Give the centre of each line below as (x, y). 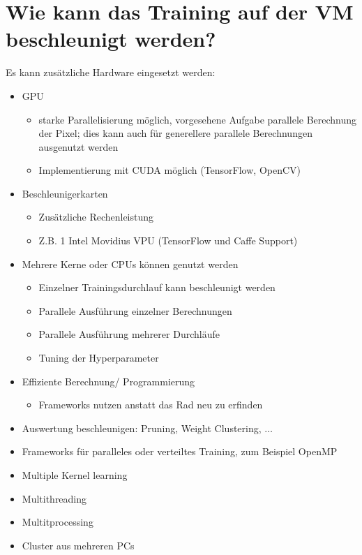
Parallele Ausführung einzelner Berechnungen (135, 310)
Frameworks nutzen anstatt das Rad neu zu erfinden (151, 405)
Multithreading (54, 498)
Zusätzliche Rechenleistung (96, 217)
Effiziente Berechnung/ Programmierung (108, 381)
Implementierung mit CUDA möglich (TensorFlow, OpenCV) (170, 170)
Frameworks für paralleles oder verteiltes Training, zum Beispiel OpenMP (180, 451)
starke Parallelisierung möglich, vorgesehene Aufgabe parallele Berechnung (198, 119)
